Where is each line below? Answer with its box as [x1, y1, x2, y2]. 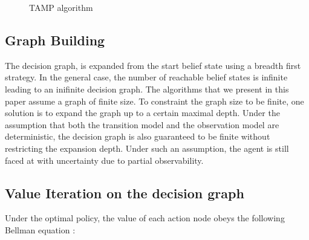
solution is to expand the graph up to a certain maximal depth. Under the [5, 106, 280, 119]
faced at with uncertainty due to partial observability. [5, 154, 204, 166]
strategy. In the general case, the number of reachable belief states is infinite [5, 71, 288, 83]
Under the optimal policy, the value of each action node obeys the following [5, 212, 285, 224]
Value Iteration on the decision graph [5, 183, 244, 202]
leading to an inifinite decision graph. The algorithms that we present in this [5, 82, 289, 95]
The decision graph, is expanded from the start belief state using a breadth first [5, 59, 301, 71]
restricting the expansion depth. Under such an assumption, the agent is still [5, 141, 289, 154]
